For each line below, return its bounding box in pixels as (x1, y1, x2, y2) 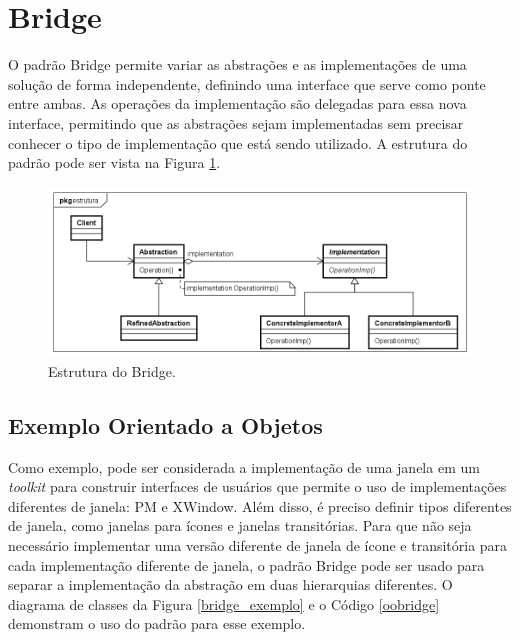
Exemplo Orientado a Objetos (8, 409, 323, 440)
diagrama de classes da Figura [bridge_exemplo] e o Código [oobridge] (8, 593, 440, 614)
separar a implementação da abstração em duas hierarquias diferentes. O (8, 574, 453, 595)
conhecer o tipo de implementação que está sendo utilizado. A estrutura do (8, 132, 468, 153)
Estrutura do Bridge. (48, 360, 176, 381)
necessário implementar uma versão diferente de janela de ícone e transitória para (8, 535, 508, 556)
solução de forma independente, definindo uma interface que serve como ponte (8, 73, 486, 94)
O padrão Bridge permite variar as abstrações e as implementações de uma (8, 54, 467, 75)
